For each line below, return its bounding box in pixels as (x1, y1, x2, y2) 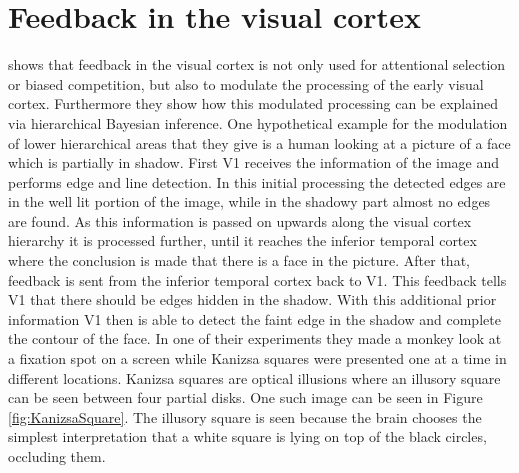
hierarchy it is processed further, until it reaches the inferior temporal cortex (8, 230, 477, 251)
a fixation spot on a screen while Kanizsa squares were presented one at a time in (8, 348, 507, 369)
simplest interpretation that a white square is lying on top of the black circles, (8, 426, 487, 447)
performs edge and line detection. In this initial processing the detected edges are (8, 171, 506, 192)
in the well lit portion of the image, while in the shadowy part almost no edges (8, 191, 491, 212)
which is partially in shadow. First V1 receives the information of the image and (8, 152, 500, 173)
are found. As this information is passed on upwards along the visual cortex (8, 210, 472, 231)
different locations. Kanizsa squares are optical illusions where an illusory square (8, 367, 501, 388)
